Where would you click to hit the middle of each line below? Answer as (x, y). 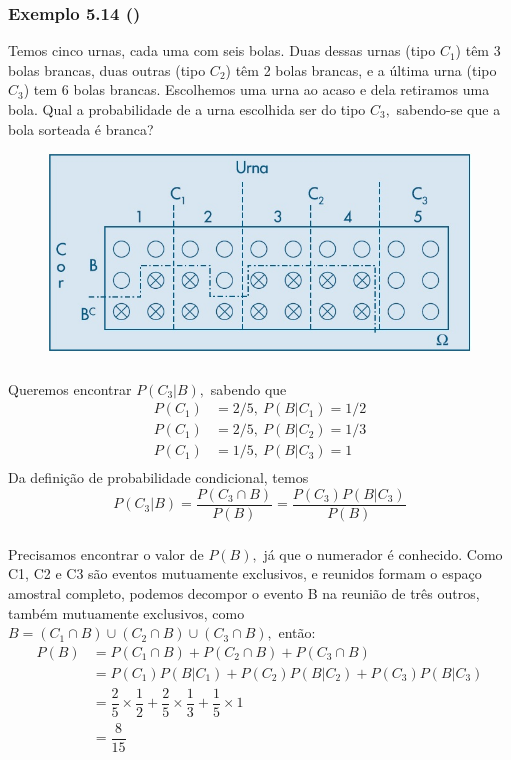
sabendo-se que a (448, 109)
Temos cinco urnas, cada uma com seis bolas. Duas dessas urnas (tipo (222, 50)
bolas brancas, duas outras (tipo (107, 69)
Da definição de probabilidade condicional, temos (158, 477)
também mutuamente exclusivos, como (126, 612)
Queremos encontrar (70, 388)
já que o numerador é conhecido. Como (383, 553)
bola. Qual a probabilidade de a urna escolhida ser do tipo (187, 109)
